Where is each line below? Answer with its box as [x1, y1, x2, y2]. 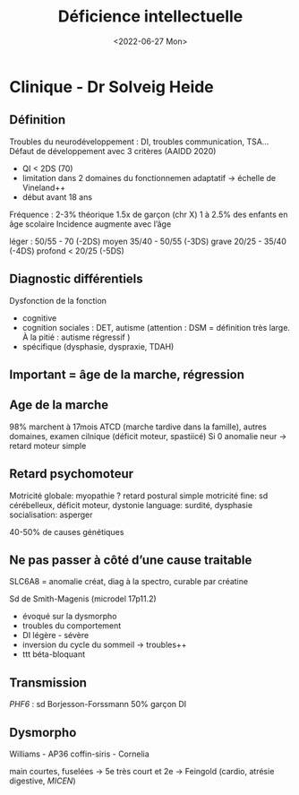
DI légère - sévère [21, 630, 90, 641]
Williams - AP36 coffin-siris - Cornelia [9, 748, 149, 759]
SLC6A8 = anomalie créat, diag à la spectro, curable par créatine [9, 576, 249, 587]
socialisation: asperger [9, 509, 93, 520]
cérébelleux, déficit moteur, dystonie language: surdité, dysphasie [9, 499, 253, 510]
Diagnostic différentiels [9, 272, 143, 287]
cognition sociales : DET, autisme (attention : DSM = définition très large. [21, 322, 291, 333]
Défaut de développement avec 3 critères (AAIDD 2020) [9, 145, 217, 156]
